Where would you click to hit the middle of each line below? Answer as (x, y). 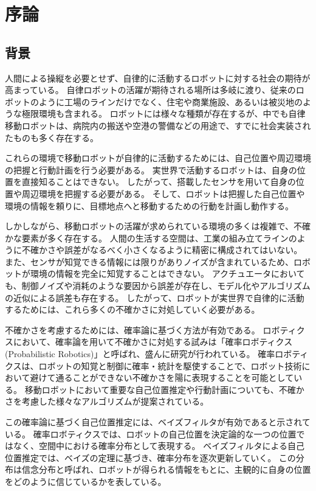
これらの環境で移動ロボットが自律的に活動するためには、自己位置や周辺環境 (158, 158)
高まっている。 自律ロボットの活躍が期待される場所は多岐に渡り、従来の (150, 90)
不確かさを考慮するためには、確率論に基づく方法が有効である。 (132, 329)
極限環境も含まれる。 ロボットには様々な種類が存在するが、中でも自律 (163, 113)
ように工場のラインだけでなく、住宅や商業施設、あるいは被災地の (170, 101)
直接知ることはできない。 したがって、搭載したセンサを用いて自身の (159, 182)
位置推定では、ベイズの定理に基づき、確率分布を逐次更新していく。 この (150, 457)
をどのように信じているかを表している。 (86, 481)
